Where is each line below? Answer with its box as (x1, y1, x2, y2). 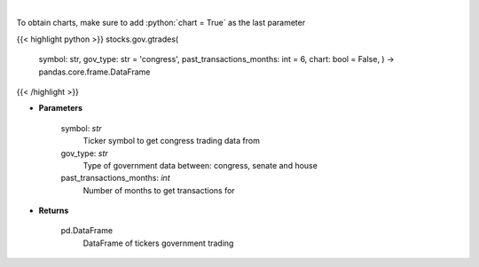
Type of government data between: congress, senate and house (82, 160, 318, 170)
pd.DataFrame (60, 225, 114, 236)
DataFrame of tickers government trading (82, 238, 234, 248)
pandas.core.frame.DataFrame (38, 67, 151, 77)
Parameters (38, 103, 83, 114)
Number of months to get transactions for (82, 185, 235, 195)
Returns (38, 205, 69, 216)
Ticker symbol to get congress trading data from (82, 136, 261, 146)
